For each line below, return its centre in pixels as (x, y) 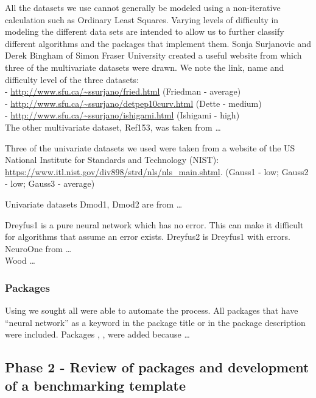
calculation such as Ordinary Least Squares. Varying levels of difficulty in (142, 19)
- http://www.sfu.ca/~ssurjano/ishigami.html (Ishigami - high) (122, 115)
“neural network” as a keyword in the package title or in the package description (155, 322)
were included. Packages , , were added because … (97, 334)
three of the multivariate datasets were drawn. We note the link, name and (145, 67)
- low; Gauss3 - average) (50, 183)
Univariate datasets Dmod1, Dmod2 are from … (94, 204)
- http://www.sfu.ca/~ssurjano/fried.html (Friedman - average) (123, 91)
